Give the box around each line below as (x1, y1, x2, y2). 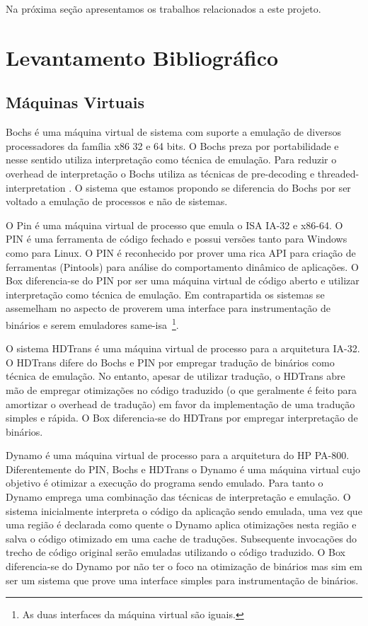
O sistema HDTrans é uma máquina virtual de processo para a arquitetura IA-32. (6, 341, 360, 356)
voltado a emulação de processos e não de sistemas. (6, 194, 228, 209)
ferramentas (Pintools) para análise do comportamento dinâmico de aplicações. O (6, 259, 359, 274)
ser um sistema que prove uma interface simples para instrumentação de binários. (6, 572, 359, 587)
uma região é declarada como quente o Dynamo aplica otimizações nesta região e (6, 517, 357, 532)
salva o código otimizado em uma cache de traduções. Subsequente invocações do (6, 531, 357, 545)
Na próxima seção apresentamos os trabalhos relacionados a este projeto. (6, 1, 321, 16)
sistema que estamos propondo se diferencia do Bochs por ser (86, 180, 351, 195)
